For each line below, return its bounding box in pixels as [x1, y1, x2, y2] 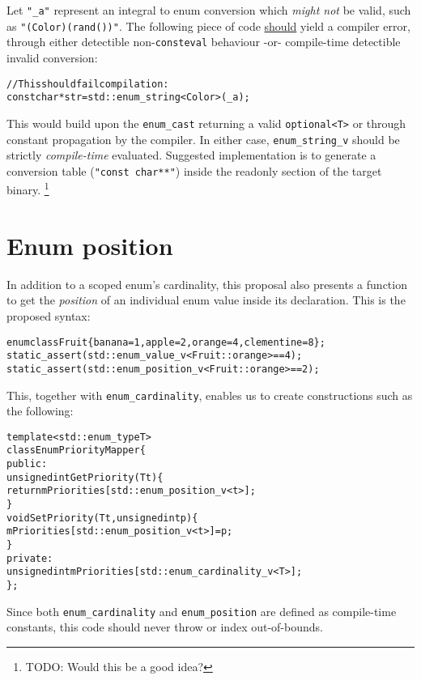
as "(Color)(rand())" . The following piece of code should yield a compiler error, [6, 17, 410, 34]
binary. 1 [6, 179, 49, 198]
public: [6, 458, 48, 470]
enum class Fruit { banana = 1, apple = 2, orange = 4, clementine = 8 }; [6, 336, 325, 348]
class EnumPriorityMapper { [6, 444, 146, 457]
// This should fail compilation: [6, 78, 169, 90]
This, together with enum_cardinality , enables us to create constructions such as [6, 386, 413, 403]
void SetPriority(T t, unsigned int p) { [6, 512, 198, 524]
